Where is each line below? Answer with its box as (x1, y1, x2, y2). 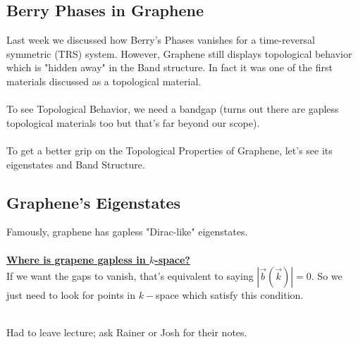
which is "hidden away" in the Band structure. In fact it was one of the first (6, 60, 333, 75)
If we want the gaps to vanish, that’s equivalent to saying (6, 269, 254, 283)
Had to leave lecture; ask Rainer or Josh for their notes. (6, 325, 247, 340)
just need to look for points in (6, 288, 135, 302)
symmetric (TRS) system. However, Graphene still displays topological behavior (6, 46, 352, 61)
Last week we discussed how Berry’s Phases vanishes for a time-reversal (6, 32, 315, 47)
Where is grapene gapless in (6, 252, 146, 266)
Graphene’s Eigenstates (6, 191, 181, 213)
